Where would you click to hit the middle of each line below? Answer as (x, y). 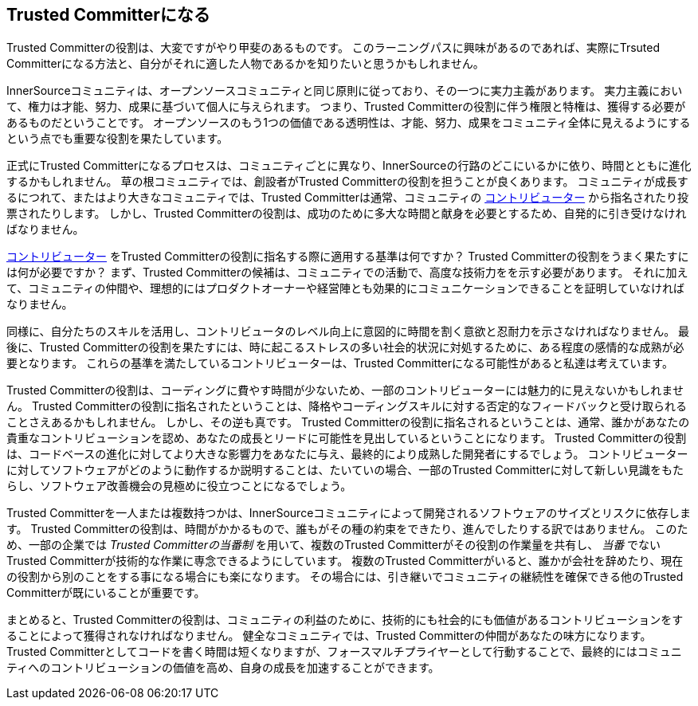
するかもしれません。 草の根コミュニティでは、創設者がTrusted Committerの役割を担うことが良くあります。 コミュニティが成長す (347, 182)
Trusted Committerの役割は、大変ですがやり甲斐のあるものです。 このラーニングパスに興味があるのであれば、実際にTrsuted (333, 48)
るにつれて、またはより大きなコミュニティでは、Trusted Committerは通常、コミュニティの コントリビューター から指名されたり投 (348, 198)
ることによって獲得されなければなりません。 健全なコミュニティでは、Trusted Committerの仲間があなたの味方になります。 (329, 636)
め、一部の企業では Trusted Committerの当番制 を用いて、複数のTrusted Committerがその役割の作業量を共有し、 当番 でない (334, 545)
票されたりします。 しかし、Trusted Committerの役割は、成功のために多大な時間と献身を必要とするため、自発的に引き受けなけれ (347, 214)
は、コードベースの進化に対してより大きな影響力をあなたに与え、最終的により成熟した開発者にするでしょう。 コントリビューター (347, 454)
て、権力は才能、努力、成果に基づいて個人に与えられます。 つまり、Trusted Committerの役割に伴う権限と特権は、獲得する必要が (346, 107)
